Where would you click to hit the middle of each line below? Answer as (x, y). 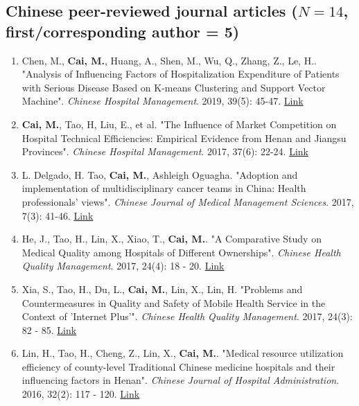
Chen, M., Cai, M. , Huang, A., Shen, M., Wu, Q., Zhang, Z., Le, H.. (169, 60)
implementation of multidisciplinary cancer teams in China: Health (164, 188)
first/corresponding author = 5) (123, 31)
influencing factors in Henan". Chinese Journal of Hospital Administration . (181, 380)
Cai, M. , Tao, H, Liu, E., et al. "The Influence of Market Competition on (179, 124)
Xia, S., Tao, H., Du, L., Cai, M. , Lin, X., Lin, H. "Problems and (162, 289)
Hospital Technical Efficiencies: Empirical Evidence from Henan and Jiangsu (184, 138)
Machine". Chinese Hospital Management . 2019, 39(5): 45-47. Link (163, 101)
